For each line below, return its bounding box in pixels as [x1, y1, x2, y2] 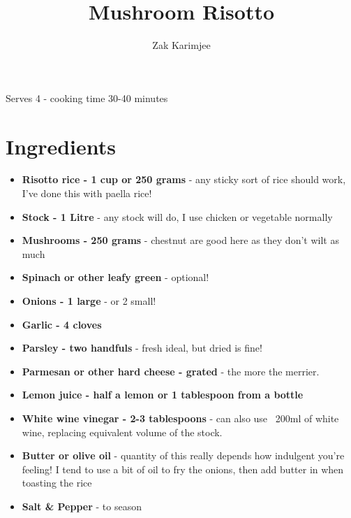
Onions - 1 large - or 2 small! [22, 294, 156, 308]
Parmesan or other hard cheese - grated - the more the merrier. [22, 364, 320, 378]
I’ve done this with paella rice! [22, 186, 152, 201]
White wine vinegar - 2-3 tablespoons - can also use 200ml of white [22, 410, 339, 425]
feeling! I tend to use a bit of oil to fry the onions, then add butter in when [22, 461, 344, 476]
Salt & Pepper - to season [22, 498, 142, 513]
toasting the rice [22, 475, 92, 490]
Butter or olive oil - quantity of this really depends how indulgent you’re [22, 448, 345, 463]
